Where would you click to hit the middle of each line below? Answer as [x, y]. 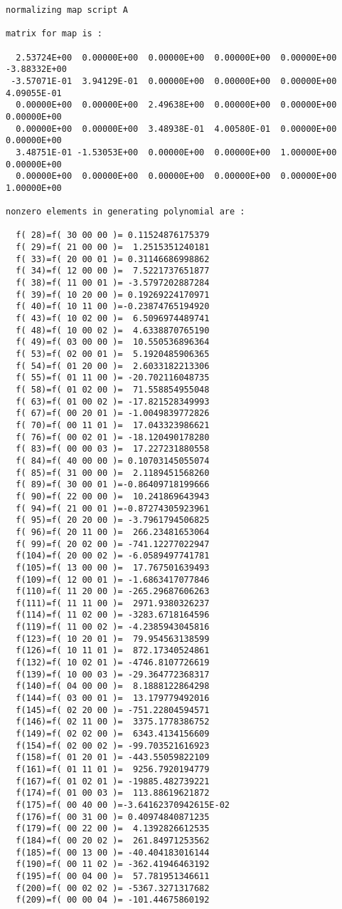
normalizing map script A [67, 10]
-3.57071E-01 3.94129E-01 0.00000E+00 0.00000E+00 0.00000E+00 [174, 81]
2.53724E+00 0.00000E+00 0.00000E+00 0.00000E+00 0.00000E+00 [176, 57]
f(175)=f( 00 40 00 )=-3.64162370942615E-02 [123, 805]
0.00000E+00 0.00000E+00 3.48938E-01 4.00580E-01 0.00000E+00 [176, 129]
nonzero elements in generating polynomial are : [125, 212]
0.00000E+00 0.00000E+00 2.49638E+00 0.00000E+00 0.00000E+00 [176, 105]
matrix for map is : [54, 34]
